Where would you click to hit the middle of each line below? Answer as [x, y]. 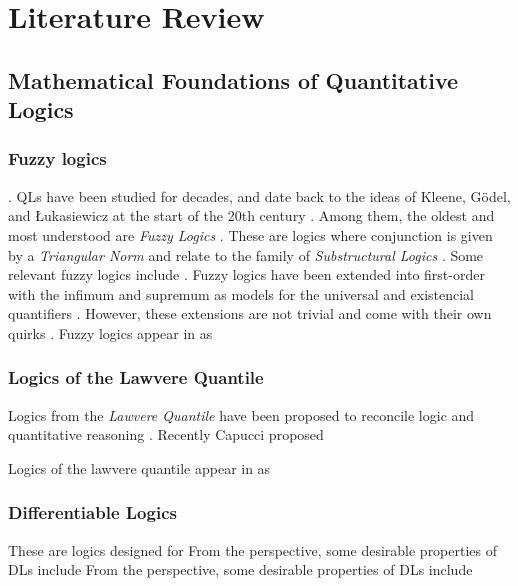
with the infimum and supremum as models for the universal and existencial [241, 293]
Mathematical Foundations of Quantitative [233, 79]
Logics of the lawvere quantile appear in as [139, 467]
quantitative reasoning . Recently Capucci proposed [166, 434]
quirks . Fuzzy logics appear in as [110, 332]
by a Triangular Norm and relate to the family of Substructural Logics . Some [246, 254]
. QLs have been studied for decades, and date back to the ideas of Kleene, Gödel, [259, 195]
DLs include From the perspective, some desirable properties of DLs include [240, 569]
